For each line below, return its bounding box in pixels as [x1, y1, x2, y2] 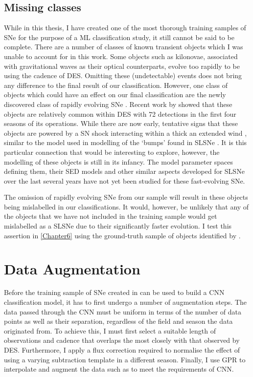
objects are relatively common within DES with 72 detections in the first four [4, 108, 236, 119]
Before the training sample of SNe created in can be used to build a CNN [4, 287, 225, 297]
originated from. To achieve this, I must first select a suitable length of [4, 325, 216, 335]
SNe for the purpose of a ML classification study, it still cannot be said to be [4, 32, 234, 42]
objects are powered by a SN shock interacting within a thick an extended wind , [4, 127, 247, 138]
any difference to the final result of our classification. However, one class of [4, 80, 228, 90]
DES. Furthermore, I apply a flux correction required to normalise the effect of [4, 344, 240, 355]
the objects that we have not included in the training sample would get [4, 211, 217, 221]
